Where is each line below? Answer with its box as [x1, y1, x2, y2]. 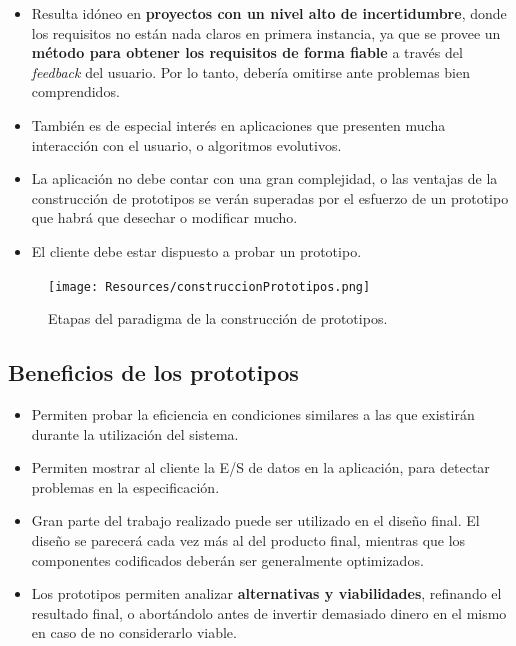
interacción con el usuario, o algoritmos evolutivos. [31, 134, 342, 155]
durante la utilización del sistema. [31, 423, 239, 444]
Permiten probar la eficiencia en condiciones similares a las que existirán [31, 403, 475, 424]
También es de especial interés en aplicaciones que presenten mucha [31, 114, 446, 135]
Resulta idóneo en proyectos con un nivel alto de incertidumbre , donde [31, 3, 507, 23]
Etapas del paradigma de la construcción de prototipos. [48, 308, 388, 329]
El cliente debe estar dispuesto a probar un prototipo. [31, 240, 362, 261]
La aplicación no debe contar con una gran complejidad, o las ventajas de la [31, 168, 498, 189]
